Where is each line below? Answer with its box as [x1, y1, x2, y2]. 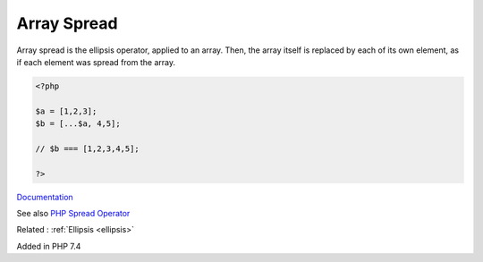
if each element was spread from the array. [16, 56, 176, 67]
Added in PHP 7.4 [16, 241, 81, 251]
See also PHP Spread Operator [16, 208, 131, 219]
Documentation [16, 191, 73, 202]
